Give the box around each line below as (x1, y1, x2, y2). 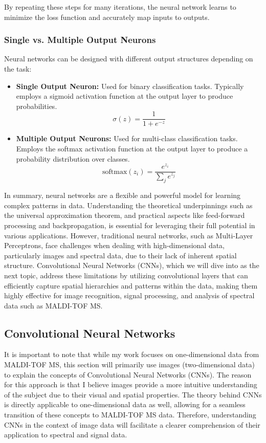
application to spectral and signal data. (4, 429, 127, 440)
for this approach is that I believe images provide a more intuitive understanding (4, 379, 257, 390)
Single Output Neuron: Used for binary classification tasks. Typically (16, 80, 244, 91)
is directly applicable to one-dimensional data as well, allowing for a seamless (4, 399, 246, 410)
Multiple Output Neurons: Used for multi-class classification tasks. (16, 133, 238, 144)
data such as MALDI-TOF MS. (4, 300, 103, 311)
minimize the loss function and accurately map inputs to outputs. (4, 11, 210, 22)
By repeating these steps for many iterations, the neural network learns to (4, 2, 236, 12)
